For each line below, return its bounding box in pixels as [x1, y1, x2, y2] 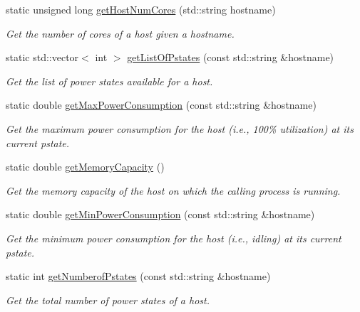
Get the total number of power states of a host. [6, 292, 210, 307]
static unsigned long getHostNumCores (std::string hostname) [6, 2, 276, 16]
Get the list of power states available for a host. [6, 73, 213, 88]
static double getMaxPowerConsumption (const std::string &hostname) [6, 97, 317, 112]
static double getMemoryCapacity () [6, 159, 165, 174]
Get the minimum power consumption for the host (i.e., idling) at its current [6, 230, 341, 245]
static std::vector [6, 50, 79, 65]
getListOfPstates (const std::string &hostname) [127, 50, 334, 65]
